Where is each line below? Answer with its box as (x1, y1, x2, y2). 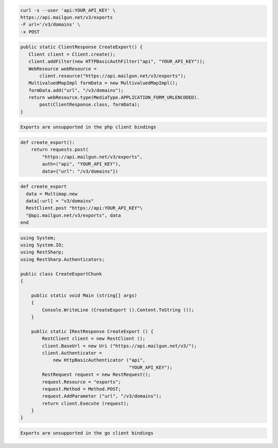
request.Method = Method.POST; (42, 386, 121, 392)
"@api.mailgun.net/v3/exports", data (26, 212, 121, 218)
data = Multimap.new (26, 191, 78, 196)
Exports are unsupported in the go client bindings (20, 430, 154, 436)
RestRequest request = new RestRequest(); (42, 372, 151, 378)
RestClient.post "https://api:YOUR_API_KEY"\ (26, 205, 143, 211)
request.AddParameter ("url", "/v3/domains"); (42, 393, 162, 399)
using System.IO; (20, 242, 64, 248)
